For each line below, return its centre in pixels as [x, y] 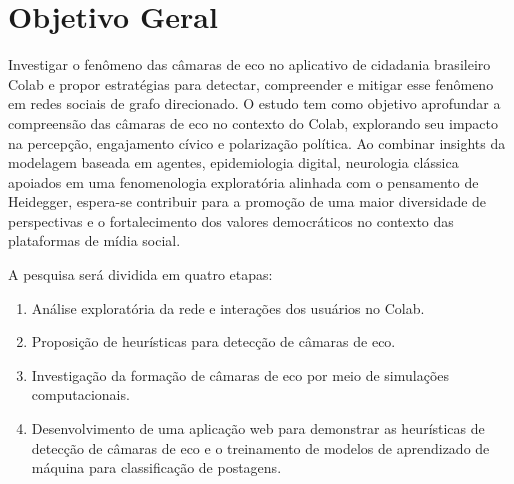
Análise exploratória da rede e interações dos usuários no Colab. [228, 307]
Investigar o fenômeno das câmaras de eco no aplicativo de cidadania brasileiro [249, 64]
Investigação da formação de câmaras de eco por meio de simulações [240, 374]
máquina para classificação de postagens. [156, 467]
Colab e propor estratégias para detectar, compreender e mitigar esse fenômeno [251, 83]
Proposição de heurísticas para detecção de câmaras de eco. [213, 341]
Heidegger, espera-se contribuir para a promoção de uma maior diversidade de [247, 201]
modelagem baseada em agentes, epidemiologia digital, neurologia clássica [233, 162]
